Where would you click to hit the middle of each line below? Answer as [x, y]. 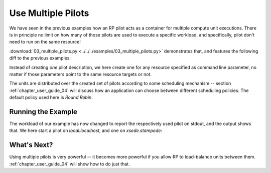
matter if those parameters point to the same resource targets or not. [80, 74]
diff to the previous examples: [40, 58]
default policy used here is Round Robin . [51, 97]
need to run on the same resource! [45, 42]
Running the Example [43, 112]
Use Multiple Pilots [49, 13]
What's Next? [31, 145]
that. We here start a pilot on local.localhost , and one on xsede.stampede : [86, 130]
